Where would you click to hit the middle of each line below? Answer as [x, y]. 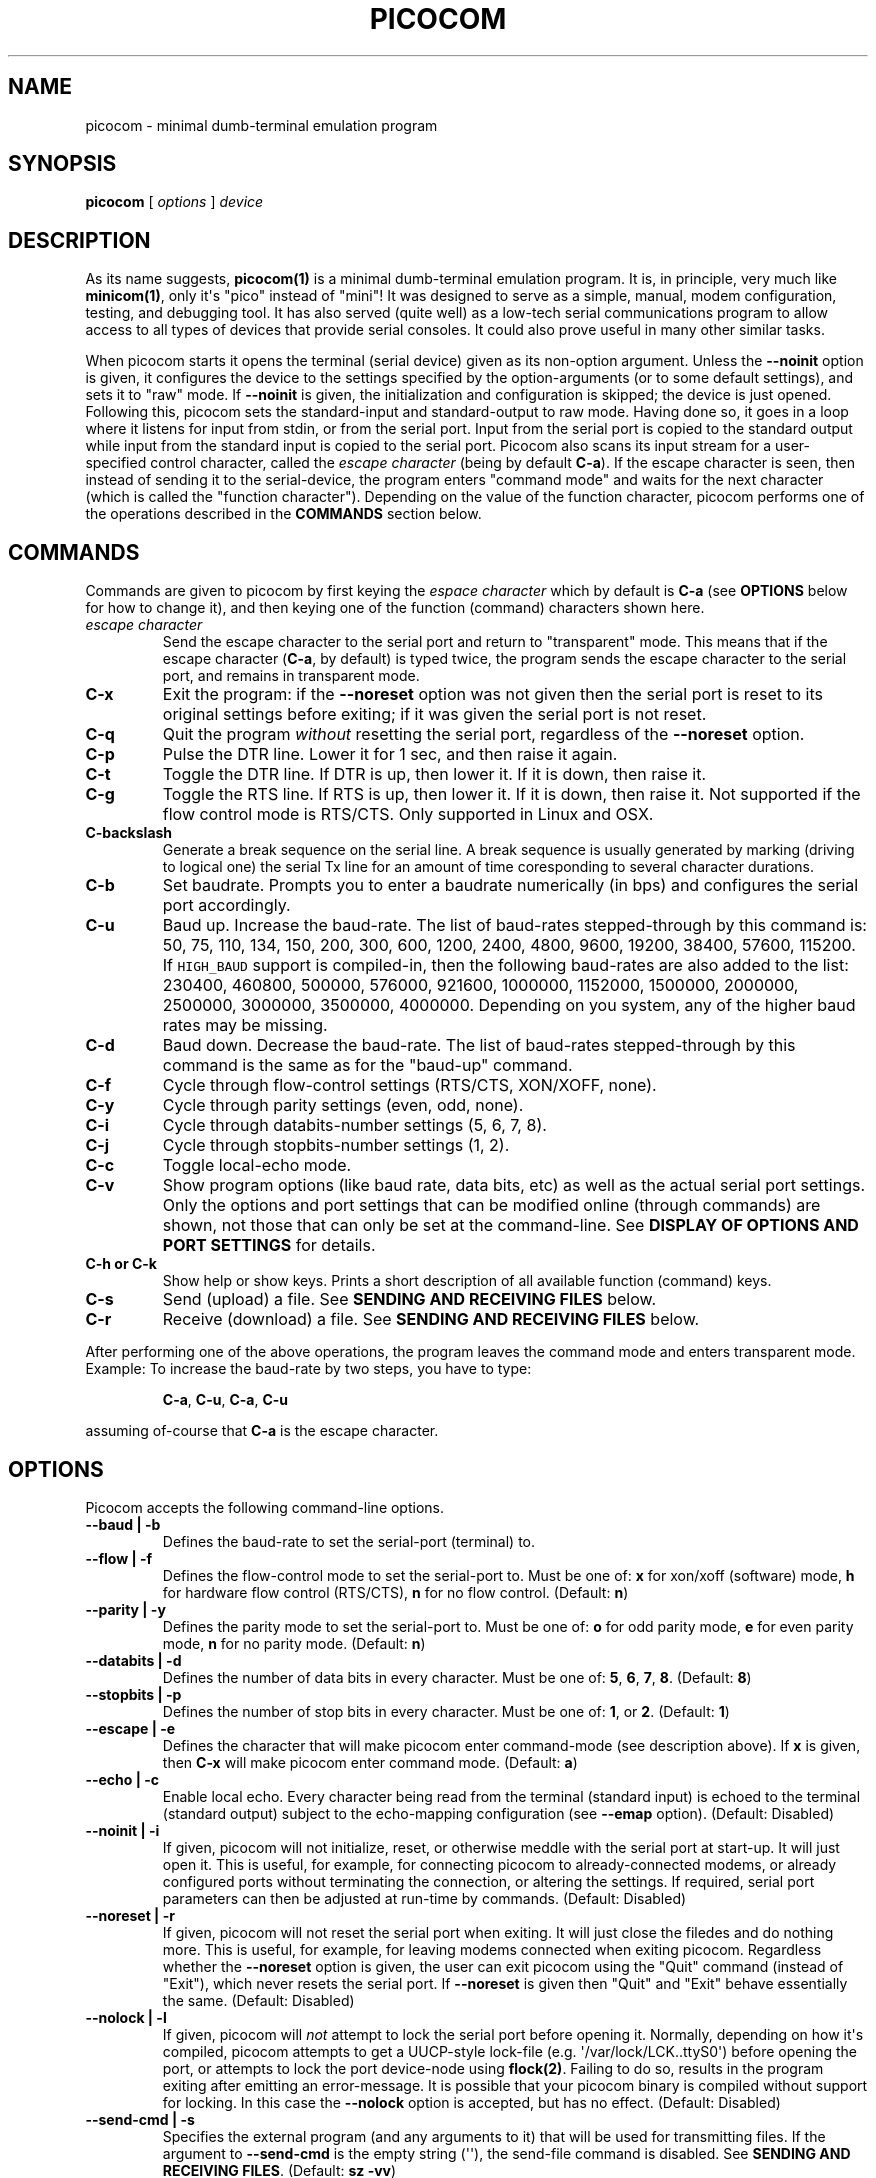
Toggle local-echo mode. [257, 1165]
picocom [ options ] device [174, 202]
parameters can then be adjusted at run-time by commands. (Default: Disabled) [424, 1898]
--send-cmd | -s [140, 2119]
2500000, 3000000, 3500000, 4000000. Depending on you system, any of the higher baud [509, 1005]
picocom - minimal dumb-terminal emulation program [261, 125]
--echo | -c [122, 1779]
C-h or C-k [121, 1264]
